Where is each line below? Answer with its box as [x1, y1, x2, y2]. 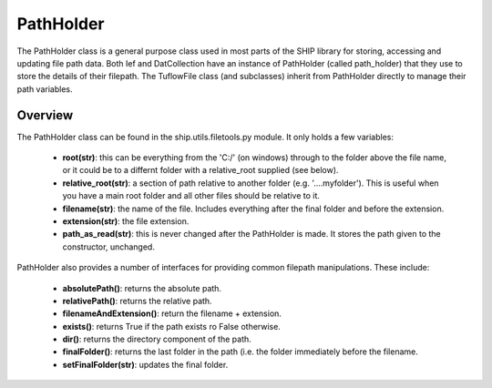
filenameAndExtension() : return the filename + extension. [62, 308, 282, 319]
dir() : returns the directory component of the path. [62, 333, 252, 345]
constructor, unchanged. [62, 241, 155, 252]
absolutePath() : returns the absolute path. [62, 282, 222, 293]
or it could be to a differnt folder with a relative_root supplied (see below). [62, 165, 339, 176]
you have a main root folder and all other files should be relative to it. [62, 190, 321, 201]
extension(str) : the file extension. [62, 215, 190, 227]
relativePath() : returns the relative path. [62, 295, 213, 306]
